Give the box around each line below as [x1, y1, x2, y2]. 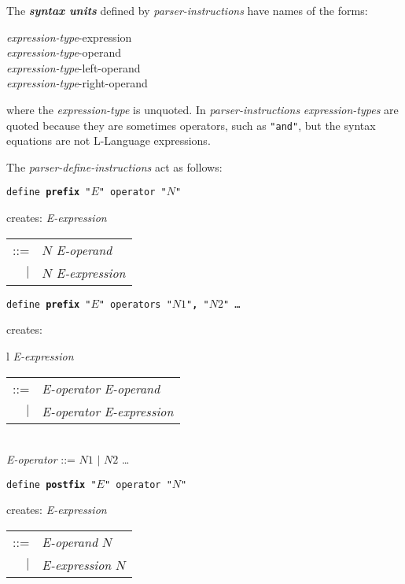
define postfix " [6, 479, 97, 490]
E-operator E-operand [42, 379, 160, 397]
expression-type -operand [6, 44, 121, 61]
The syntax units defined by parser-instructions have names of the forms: [6, 2, 368, 18]
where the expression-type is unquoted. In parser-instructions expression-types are [6, 101, 399, 117]
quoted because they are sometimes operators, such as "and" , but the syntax [6, 116, 376, 133]
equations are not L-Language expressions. [6, 132, 211, 149]
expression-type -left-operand [6, 59, 141, 76]
